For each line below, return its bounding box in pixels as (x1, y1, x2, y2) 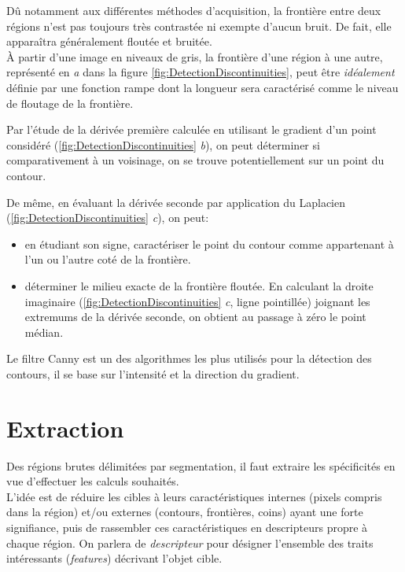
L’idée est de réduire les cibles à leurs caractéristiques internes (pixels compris (6, 488, 382, 504)
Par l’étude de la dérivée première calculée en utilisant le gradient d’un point (6, 121, 377, 138)
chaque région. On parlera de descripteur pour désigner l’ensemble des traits (6, 534, 374, 551)
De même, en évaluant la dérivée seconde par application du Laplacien (6, 194, 346, 210)
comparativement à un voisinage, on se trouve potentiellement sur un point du (6, 152, 385, 168)
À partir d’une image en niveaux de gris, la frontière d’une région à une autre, (6, 48, 383, 65)
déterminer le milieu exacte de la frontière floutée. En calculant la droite (24, 277, 374, 293)
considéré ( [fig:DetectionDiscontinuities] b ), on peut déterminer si (6, 136, 320, 153)
